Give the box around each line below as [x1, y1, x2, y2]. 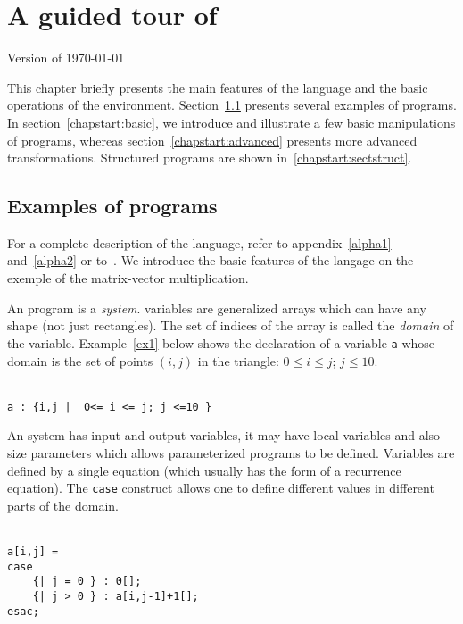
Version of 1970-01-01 [7, 48, 125, 67]
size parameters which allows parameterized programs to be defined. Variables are [7, 443, 455, 462]
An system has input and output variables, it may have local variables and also [7, 426, 441, 445]
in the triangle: [197, 351, 279, 370]
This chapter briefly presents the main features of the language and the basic [7, 78, 428, 96]
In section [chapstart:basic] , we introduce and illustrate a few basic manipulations [7, 112, 456, 131]
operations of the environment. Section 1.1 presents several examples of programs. [7, 96, 457, 114]
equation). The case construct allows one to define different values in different [7, 478, 434, 497]
